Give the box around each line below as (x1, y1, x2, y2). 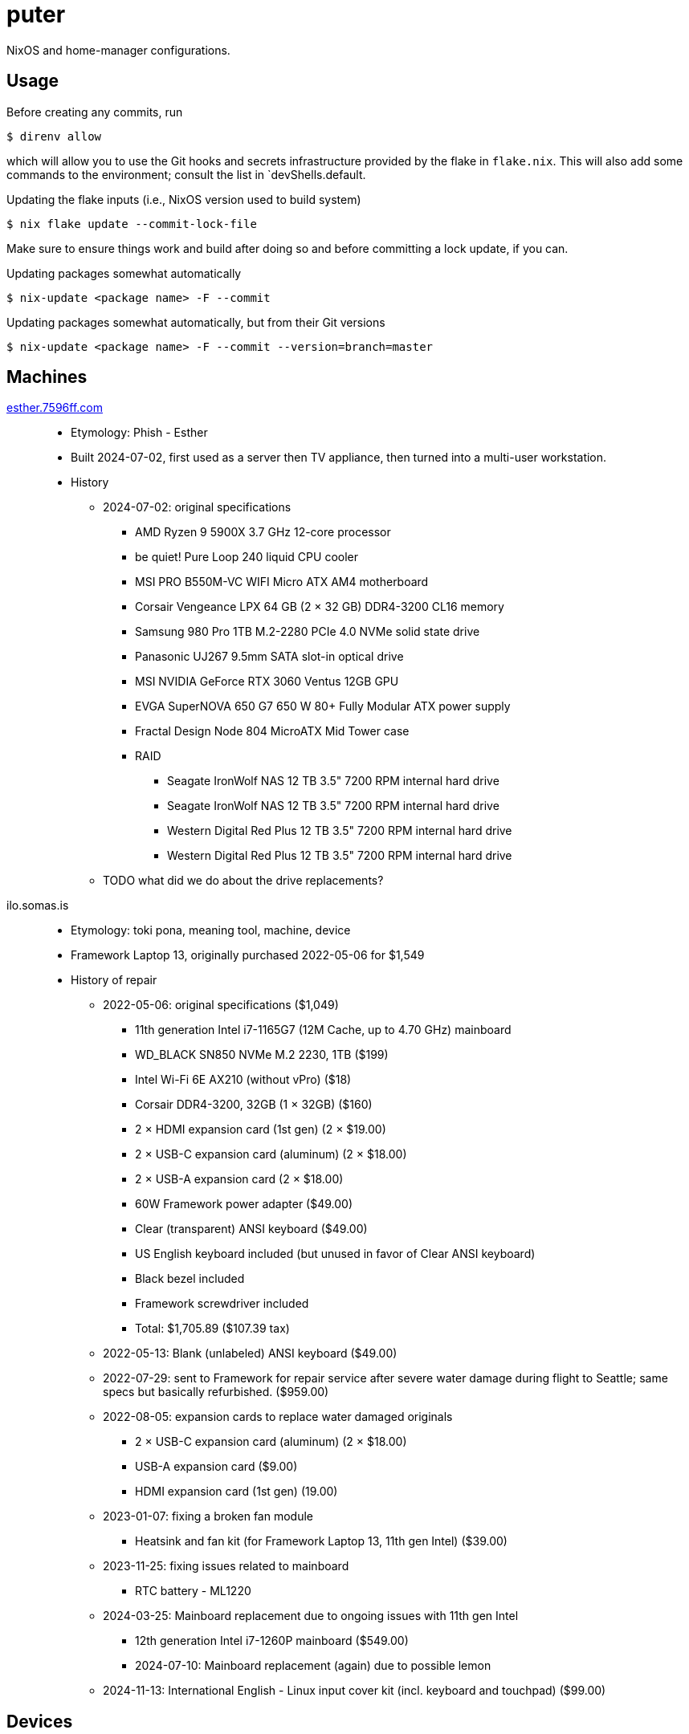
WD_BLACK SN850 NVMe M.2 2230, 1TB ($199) (135, 1048, 389, 1062)
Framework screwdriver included (135, 1296, 309, 1311)
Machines (6, 367, 88, 388)
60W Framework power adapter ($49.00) (135, 1197, 353, 1211)
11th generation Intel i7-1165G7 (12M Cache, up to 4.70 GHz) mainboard (135, 1023, 512, 1037)
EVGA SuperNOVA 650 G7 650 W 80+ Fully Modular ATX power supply (135, 699, 511, 714)
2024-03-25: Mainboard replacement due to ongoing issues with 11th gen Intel (103, 1609, 519, 1623)
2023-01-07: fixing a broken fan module (103, 1509, 313, 1524)
